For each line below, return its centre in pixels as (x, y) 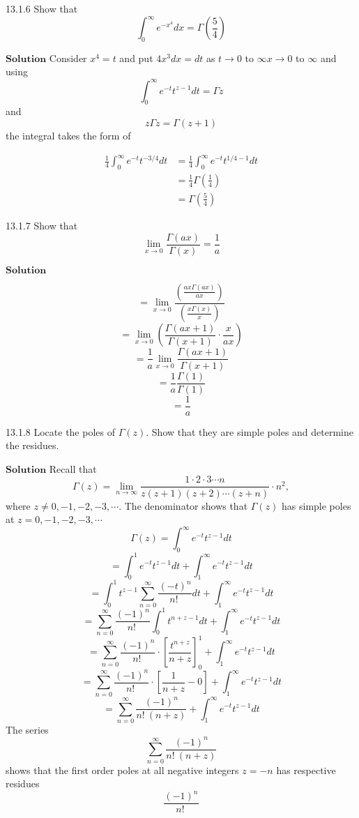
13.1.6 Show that (42, 8)
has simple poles (316, 505)
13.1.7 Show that (42, 225)
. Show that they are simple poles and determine (250, 431)
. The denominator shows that (183, 505)
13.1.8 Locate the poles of (60, 431)
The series (27, 729)
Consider (68, 58)
